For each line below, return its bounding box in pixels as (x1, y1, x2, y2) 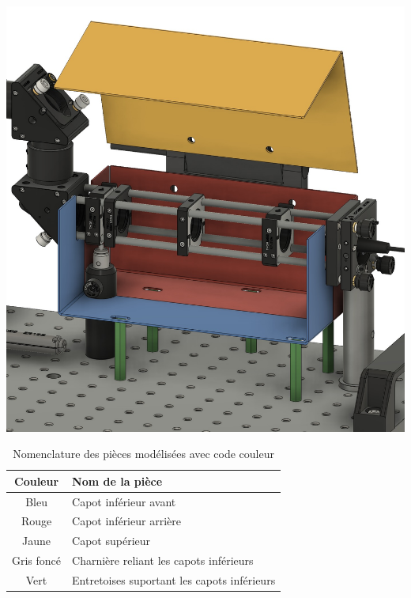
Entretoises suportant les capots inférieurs (72, 572, 276, 588)
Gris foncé (12, 552, 62, 569)
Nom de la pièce (72, 472, 163, 489)
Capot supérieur (72, 532, 151, 549)
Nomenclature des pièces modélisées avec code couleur (13, 445, 275, 462)
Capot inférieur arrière (72, 513, 181, 529)
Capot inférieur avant (72, 493, 176, 509)
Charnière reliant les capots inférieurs (72, 552, 254, 569)
